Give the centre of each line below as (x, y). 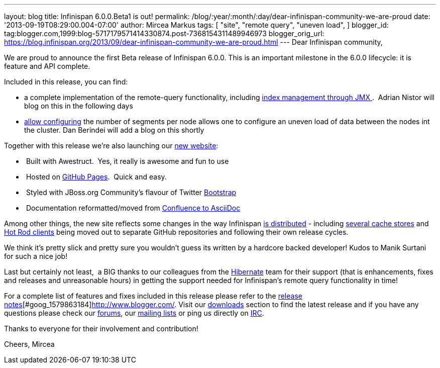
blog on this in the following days (79, 106)
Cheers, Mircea (29, 344)
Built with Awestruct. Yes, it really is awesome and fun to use (127, 161)
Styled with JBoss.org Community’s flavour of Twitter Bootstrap (131, 192)
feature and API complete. (47, 66)
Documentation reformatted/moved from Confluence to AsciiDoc (133, 208)
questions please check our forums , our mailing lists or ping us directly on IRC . (134, 313)
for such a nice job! (36, 256)
